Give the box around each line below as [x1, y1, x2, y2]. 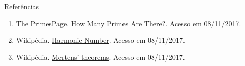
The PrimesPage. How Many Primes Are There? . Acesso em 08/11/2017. [16, 18, 241, 28]
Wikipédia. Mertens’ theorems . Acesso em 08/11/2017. [16, 51, 185, 62]
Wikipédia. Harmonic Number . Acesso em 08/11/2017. [16, 35, 185, 45]
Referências [4, 1, 39, 11]
